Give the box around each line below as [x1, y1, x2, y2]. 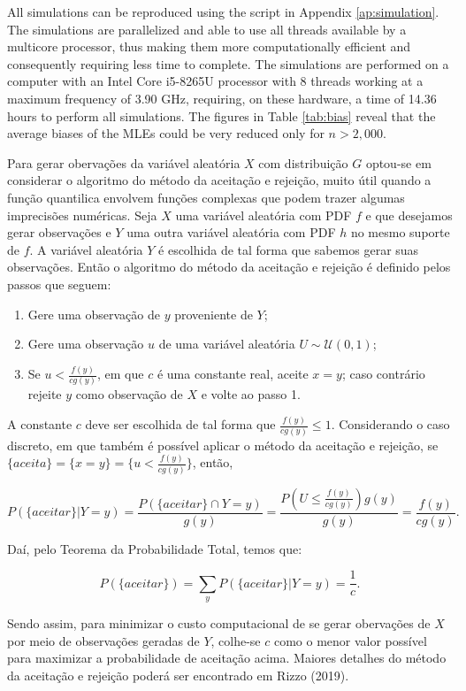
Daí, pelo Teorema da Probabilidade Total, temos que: [7, 539, 302, 557]
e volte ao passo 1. [201, 385, 301, 403]
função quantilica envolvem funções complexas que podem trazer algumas [7, 188, 405, 206]
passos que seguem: [7, 274, 111, 293]
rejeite [27, 385, 62, 403]
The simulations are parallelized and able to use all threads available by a [7, 19, 407, 38]
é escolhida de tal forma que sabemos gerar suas [158, 240, 419, 258]
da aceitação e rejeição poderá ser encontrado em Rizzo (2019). [7, 666, 349, 685]
